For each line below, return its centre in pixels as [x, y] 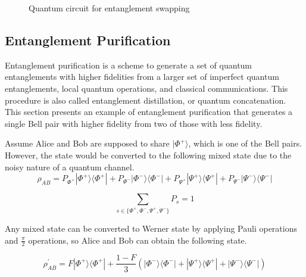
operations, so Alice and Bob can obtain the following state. [138, 240]
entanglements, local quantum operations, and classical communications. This [146, 88]
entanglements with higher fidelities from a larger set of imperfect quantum [142, 77]
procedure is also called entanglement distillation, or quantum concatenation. [146, 100]
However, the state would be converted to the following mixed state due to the [148, 155]
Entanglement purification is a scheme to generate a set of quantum [129, 65]
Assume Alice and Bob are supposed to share [87, 143]
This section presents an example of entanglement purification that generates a [149, 112]
